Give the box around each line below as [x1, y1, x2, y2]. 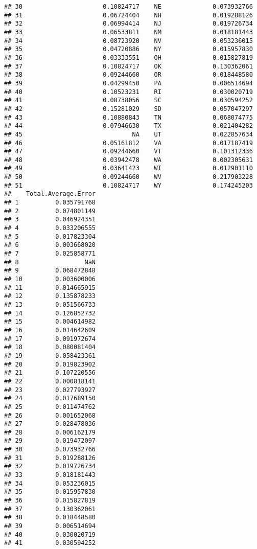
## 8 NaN [4, 258, 96, 266]
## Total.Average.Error [4, 190, 96, 198]
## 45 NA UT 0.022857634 [4, 130, 253, 138]
